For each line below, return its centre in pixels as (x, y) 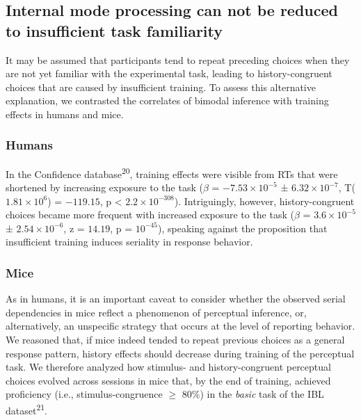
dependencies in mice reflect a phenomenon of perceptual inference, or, (156, 312)
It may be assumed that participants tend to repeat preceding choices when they (178, 59)
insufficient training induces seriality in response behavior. (129, 242)
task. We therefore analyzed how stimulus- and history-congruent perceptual (168, 367)
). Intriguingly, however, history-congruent (264, 201)
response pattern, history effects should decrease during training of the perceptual (180, 353)
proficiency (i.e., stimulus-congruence (84, 394)
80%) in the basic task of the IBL (253, 394)
